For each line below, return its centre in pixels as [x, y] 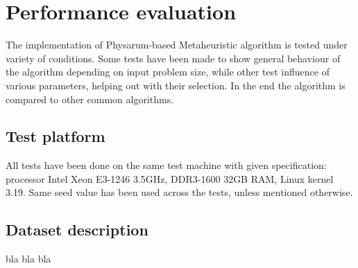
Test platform [56, 136]
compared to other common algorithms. [90, 99]
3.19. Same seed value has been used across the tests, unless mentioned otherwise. [179, 192]
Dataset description [77, 230]
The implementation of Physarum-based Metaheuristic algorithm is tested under [177, 45]
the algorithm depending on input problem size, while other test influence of [168, 72]
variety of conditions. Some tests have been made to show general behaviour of [173, 58]
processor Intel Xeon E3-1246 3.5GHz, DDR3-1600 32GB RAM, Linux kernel [170, 178]
